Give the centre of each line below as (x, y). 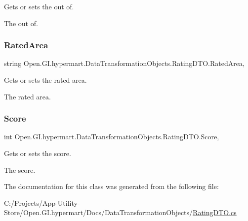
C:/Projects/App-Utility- (42, 203)
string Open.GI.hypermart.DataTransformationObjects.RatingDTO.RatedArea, (124, 63)
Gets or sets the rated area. (45, 80)
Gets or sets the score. (38, 153)
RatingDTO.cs (215, 212)
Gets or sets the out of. (39, 6)
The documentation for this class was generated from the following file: (111, 186)
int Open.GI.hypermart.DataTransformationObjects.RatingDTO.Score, (112, 137)
